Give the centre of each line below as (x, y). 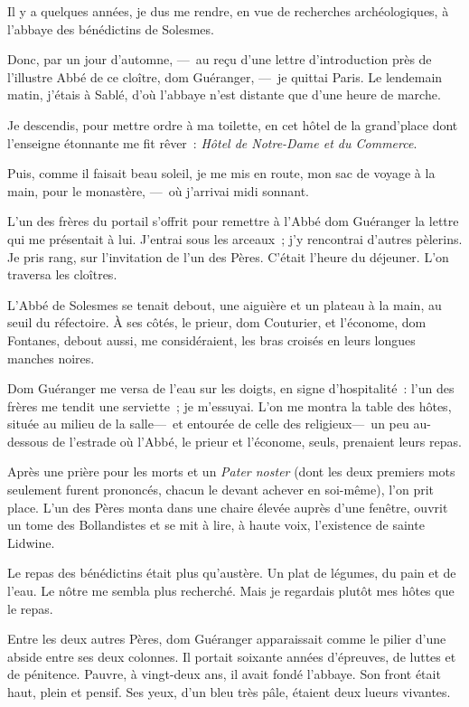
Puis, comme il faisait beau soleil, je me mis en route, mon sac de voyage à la (221, 173)
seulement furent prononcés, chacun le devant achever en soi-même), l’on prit (221, 490)
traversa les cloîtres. (62, 274)
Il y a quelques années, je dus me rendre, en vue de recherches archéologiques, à (228, 11)
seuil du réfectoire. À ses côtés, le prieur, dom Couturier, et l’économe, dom (217, 322)
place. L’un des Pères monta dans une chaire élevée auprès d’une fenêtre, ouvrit (228, 507)
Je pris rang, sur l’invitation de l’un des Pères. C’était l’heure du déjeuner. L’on (228, 256)
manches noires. (51, 358)
